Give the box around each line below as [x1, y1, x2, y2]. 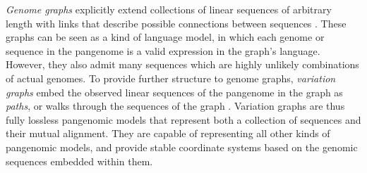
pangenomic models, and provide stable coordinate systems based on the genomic [6, 139, 358, 154]
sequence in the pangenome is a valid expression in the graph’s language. [6, 43, 320, 58]
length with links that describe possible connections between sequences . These [6, 15, 347, 30]
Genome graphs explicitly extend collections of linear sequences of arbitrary [6, 2, 332, 16]
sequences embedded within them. [6, 153, 153, 168]
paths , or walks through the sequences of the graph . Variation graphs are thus [6, 98, 345, 113]
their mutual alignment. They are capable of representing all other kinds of [6, 126, 330, 141]
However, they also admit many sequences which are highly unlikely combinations [6, 57, 359, 72]
